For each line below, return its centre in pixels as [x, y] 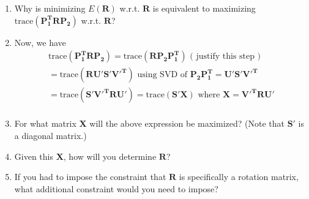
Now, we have [40, 42]
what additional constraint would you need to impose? [116, 188]
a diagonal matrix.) [50, 135]
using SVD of [162, 75]
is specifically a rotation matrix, [239, 177]
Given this [34, 156]
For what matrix [45, 123]
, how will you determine [110, 156]
